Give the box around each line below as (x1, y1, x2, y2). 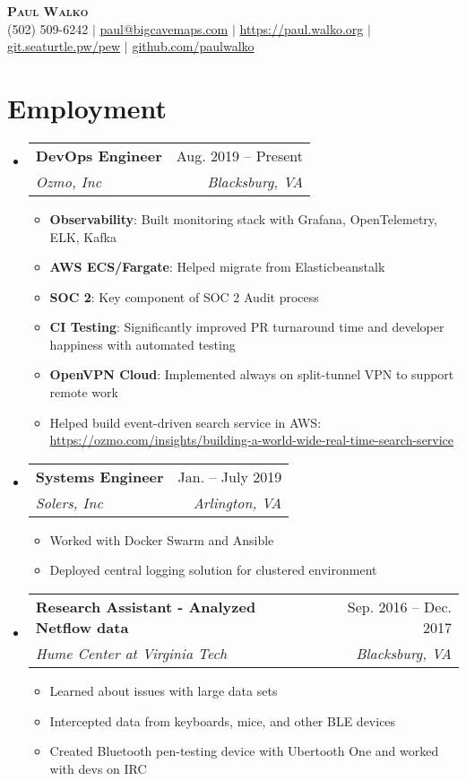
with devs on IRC (49, 759, 147, 777)
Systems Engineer (35, 465, 164, 487)
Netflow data (35, 617, 129, 638)
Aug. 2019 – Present (176, 144, 304, 166)
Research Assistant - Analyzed (35, 596, 256, 618)
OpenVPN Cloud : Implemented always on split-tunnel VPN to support (49, 365, 454, 384)
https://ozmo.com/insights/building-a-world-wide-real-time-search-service (49, 430, 454, 449)
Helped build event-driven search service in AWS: (49, 412, 322, 431)
